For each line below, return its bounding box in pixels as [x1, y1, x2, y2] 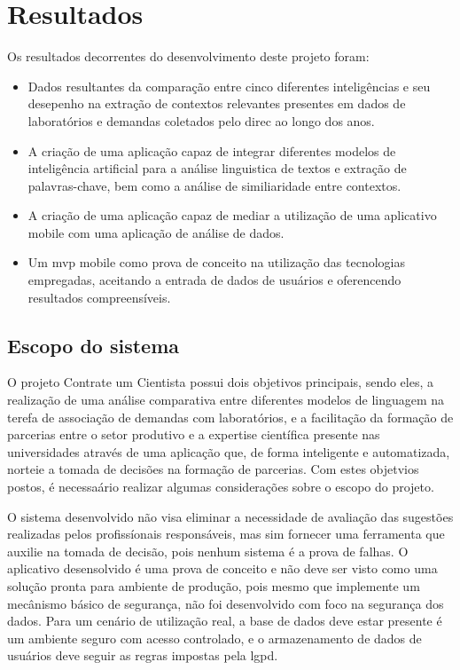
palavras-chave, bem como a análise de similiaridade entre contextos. [27, 176, 402, 194]
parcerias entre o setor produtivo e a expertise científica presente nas [7, 425, 380, 444]
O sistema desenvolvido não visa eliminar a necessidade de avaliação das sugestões [7, 507, 454, 525]
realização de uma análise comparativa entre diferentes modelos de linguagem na [7, 390, 445, 409]
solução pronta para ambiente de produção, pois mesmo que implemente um [7, 576, 420, 595]
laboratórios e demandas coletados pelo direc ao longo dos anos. [27, 111, 375, 130]
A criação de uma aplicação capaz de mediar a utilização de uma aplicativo [27, 206, 437, 225]
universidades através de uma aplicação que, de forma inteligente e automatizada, [7, 442, 450, 461]
